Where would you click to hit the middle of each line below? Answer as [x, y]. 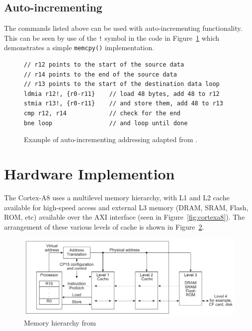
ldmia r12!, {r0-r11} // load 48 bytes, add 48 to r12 [122, 94]
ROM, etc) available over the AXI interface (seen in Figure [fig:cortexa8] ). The [125, 217]
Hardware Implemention [89, 174]
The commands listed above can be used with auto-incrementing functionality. [123, 28]
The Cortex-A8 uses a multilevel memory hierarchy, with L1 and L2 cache [117, 197]
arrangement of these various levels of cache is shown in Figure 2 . [104, 226]
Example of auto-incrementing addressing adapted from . [111, 139]
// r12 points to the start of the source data [104, 65]
